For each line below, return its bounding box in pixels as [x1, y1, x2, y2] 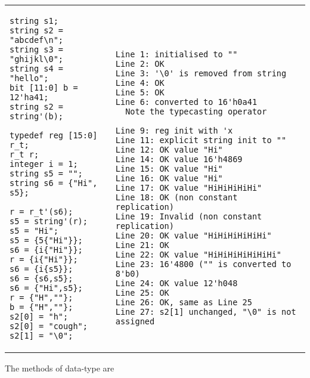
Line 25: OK [115, 288, 169, 298]
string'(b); [10, 111, 64, 121]
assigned [115, 317, 155, 326]
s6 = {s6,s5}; [10, 274, 73, 283]
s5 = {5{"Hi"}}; [10, 236, 83, 245]
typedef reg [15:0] [10, 131, 98, 140]
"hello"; [10, 73, 49, 83]
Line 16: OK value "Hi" [115, 173, 223, 183]
